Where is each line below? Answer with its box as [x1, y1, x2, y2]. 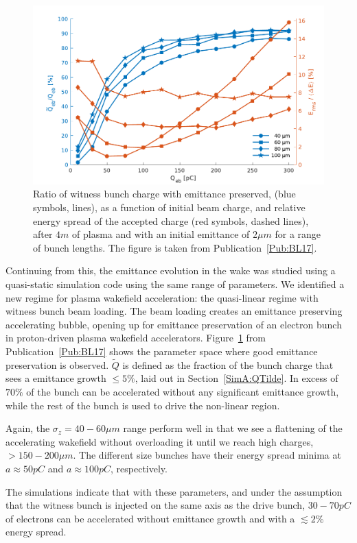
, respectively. [111, 461, 168, 475]
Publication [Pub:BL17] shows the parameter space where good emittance [5, 343, 318, 358]
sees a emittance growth [5, 371, 106, 385]
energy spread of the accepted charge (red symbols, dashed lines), [33, 213, 309, 228]
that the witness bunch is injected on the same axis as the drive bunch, [5, 498, 306, 512]
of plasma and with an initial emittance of [72, 227, 250, 241]
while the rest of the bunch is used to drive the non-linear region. [5, 398, 280, 412]
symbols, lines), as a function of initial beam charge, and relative [33, 200, 306, 214]
